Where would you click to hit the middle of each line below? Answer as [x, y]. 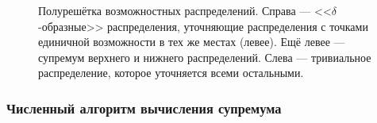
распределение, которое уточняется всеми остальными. [171, 73]
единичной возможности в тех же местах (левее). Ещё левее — [192, 42]
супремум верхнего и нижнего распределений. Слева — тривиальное [205, 57]
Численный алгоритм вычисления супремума [144, 108]
